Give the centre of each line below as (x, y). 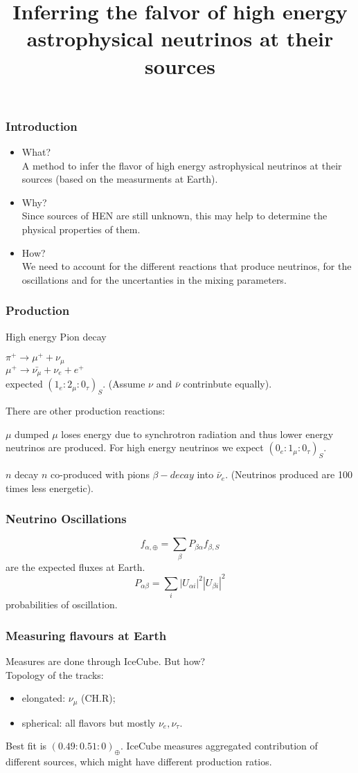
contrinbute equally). (227, 384)
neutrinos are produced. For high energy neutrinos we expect (135, 447)
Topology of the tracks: (55, 674)
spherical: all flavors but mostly (89, 722)
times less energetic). (50, 488)
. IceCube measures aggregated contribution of (219, 746)
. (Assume (124, 384)
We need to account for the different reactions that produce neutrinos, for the (187, 266)
